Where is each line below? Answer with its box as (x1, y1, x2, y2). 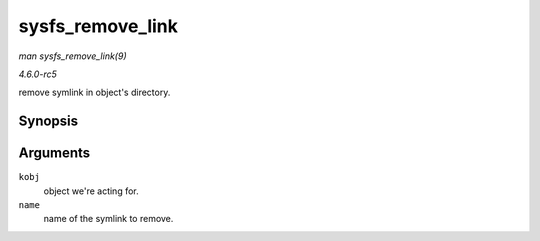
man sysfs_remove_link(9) (18, 50, 127, 62)
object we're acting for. (43, 185, 139, 197)
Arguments (18, 145, 91, 162)
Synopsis (18, 113, 79, 130)
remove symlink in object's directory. (18, 86, 171, 99)
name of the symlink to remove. (43, 213, 174, 225)
